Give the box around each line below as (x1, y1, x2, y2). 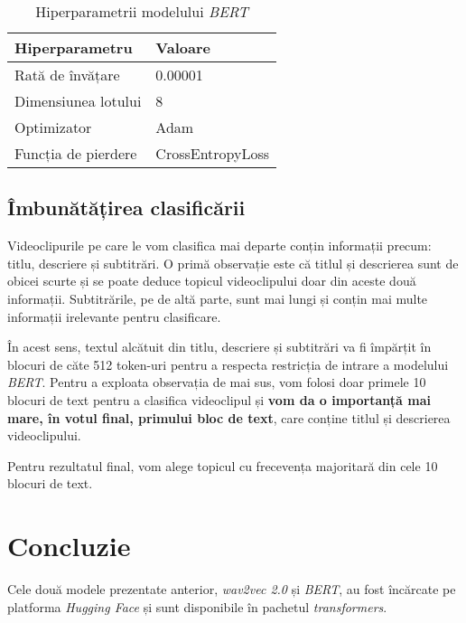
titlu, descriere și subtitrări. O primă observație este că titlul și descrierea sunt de (7, 253, 459, 272)
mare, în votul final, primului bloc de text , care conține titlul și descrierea (7, 408, 451, 427)
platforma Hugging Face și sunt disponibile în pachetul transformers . (7, 597, 387, 616)
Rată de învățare (14, 64, 120, 85)
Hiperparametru (14, 37, 133, 58)
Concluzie (7, 527, 131, 564)
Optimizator (14, 117, 92, 137)
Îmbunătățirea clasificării (7, 194, 246, 222)
